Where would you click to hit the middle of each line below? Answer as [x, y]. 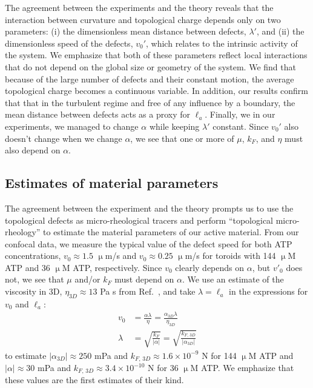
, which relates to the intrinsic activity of [222, 43]
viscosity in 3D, [34, 291]
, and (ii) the [280, 31]
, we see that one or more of [182, 138]
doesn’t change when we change [64, 138]
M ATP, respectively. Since [112, 267]
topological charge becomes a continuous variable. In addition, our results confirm [157, 91]
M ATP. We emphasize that [242, 368]
